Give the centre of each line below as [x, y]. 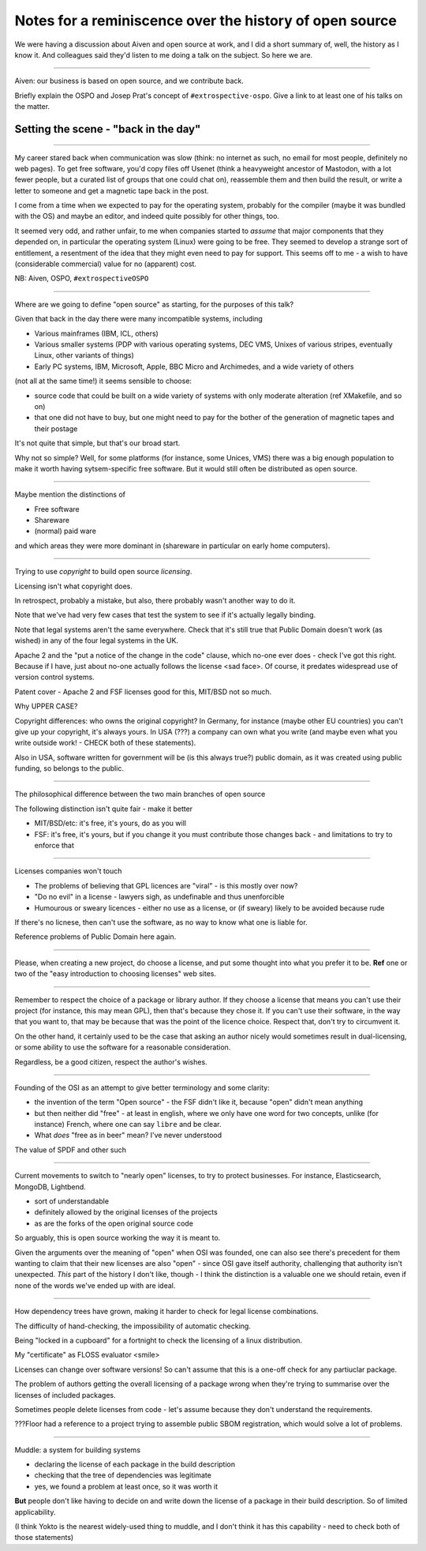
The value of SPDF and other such [70, 1150]
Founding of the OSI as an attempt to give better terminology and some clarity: [142, 1087]
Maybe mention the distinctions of [70, 494]
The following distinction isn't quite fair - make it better [104, 809]
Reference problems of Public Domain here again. [95, 937]
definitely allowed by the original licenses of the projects [126, 1212]
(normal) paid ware [65, 531]
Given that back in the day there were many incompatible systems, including [139, 319]
